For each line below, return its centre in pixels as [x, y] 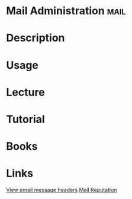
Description [36, 38]
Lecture [26, 92]
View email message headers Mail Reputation [62, 190]
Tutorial [26, 119]
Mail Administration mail [66, 11]
